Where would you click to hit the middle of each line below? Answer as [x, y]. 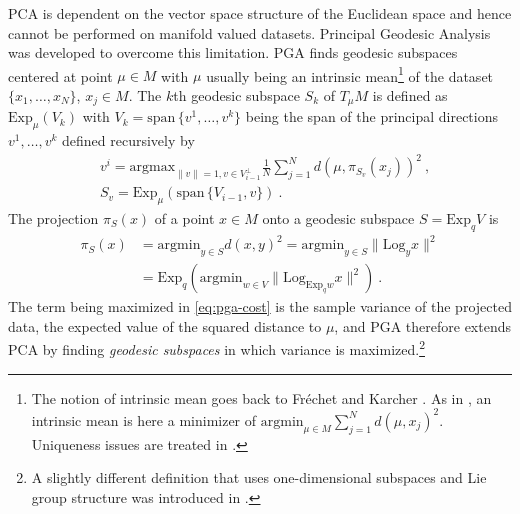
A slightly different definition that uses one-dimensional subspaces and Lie [259, 477]
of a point [184, 218]
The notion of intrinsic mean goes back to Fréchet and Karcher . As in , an [261, 397]
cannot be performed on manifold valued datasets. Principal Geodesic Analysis [249, 32]
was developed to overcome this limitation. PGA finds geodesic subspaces [233, 52]
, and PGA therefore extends [422, 325]
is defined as [410, 95]
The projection [53, 218]
